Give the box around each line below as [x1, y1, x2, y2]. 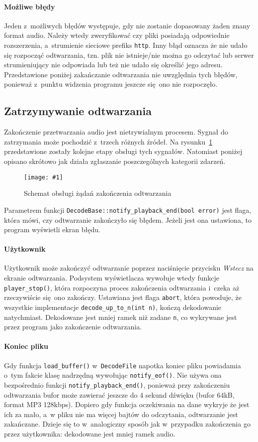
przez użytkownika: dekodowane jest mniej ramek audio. [4, 429, 175, 439]
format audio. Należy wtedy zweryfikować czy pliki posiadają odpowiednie [4, 30, 230, 40]
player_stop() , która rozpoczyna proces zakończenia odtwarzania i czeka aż [4, 282, 240, 293]
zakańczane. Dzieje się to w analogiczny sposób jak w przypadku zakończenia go [4, 419, 251, 429]
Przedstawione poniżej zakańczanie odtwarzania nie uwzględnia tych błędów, [4, 69, 238, 79]
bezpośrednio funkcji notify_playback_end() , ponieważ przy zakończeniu [4, 380, 230, 390]
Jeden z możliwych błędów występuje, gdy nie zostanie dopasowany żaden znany [4, 20, 251, 30]
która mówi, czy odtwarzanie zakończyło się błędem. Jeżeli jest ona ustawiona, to [4, 214, 252, 225]
